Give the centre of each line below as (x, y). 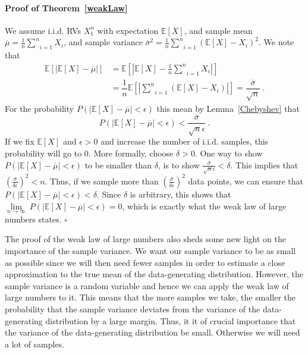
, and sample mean (218, 30)
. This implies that (264, 165)
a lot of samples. (35, 344)
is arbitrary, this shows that (180, 194)
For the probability (40, 108)
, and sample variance (103, 42)
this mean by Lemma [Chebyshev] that (228, 108)
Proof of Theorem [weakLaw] (66, 7)
